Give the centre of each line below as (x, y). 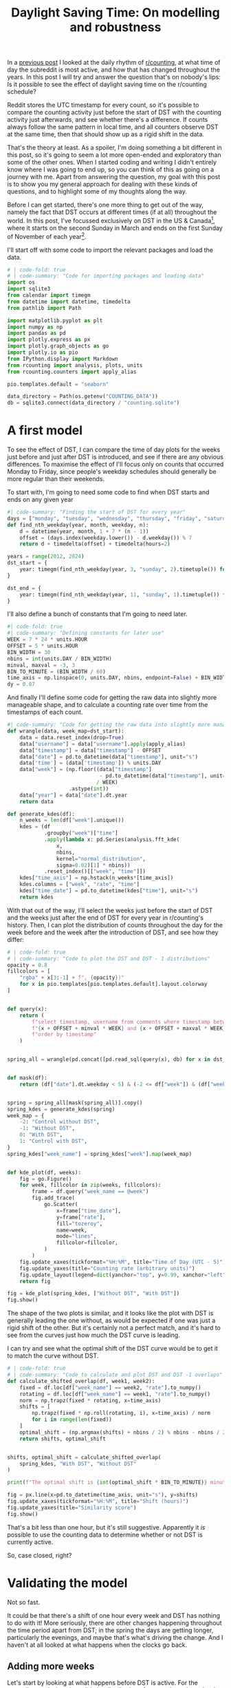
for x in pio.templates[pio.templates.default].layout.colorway (113, 984)
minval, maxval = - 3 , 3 (41, 665)
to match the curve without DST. (53, 1356)
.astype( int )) (89, 789)
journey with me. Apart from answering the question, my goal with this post (114, 177)
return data (36, 801)
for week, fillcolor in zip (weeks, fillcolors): (90, 1185)
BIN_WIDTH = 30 (29, 652)
